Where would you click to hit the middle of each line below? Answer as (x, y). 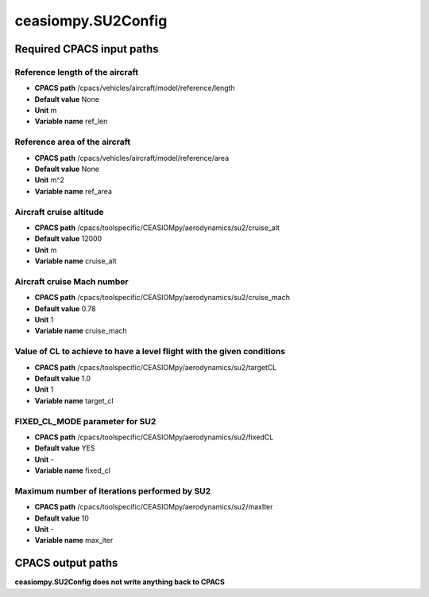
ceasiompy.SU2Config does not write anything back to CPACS (120, 582)
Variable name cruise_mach (81, 331)
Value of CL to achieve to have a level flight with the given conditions (150, 352)
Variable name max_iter (74, 540)
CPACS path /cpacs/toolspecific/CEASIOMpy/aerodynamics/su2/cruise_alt (157, 228)
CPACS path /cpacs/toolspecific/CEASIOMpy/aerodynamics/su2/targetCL (156, 367)
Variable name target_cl (74, 400)
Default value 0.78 (65, 308)
